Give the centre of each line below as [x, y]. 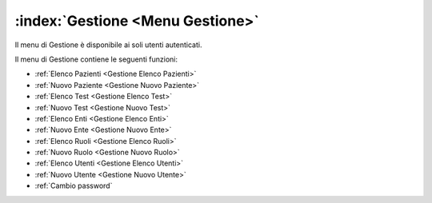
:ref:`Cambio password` [74, 186]
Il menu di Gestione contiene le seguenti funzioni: [96, 59]
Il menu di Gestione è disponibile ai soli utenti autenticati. [108, 45]
